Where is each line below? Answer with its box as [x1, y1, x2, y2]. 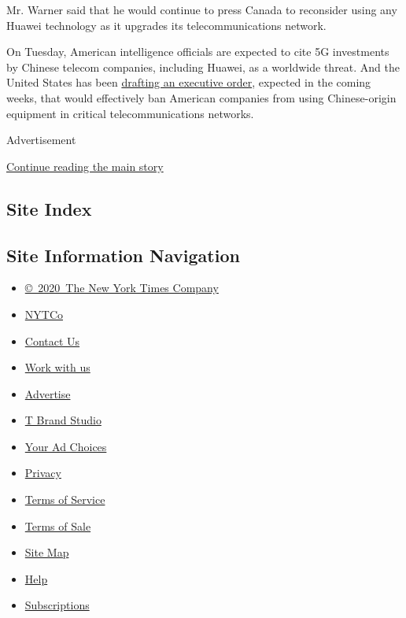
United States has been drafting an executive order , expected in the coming [6, 74, 371, 91]
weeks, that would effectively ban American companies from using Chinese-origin [6, 89, 397, 105]
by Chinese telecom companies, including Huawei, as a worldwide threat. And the [6, 58, 400, 75]
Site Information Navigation [6, 242, 240, 267]
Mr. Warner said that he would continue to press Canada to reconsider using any [6, 2, 397, 17]
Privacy [24, 464, 61, 481]
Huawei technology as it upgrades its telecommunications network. [6, 17, 327, 33]
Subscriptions [24, 597, 90, 613]
